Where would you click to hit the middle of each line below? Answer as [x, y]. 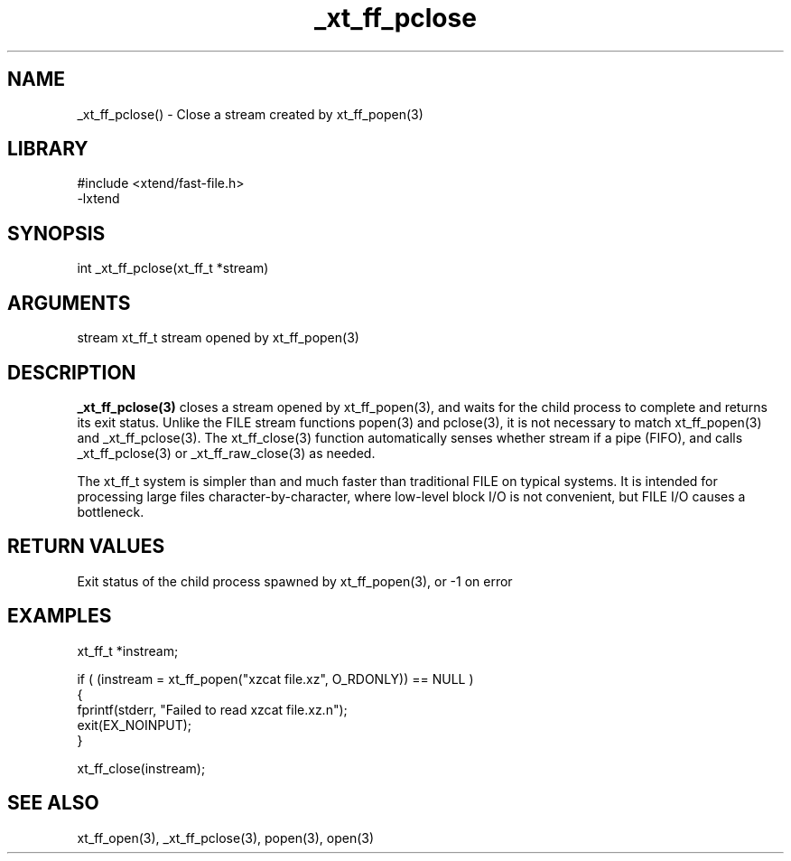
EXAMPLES [60, 616]
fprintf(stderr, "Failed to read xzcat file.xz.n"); [212, 709]
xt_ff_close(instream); [141, 768]
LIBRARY [48, 149]
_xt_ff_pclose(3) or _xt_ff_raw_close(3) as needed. [226, 453]
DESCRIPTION [72, 372]
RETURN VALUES [86, 547]
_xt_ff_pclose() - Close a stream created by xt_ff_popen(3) [250, 114]
